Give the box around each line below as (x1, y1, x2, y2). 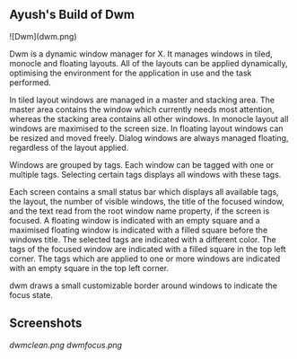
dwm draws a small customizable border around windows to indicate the (9, 280, 278, 291)
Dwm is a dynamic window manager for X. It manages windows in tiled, (9, 48, 274, 59)
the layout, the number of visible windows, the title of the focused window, (9, 196, 285, 206)
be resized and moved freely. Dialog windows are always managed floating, (9, 132, 289, 143)
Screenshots (9, 316, 83, 331)
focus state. (9, 289, 54, 300)
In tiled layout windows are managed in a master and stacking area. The (9, 94, 275, 105)
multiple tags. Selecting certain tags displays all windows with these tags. (9, 169, 282, 179)
